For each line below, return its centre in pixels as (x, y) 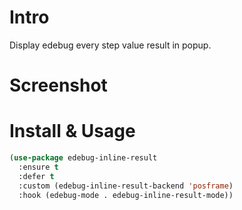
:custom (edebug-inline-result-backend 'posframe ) (126, 186)
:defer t (36, 176)
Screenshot (58, 85)
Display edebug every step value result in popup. (110, 45)
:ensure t (38, 167)
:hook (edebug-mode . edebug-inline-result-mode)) (126, 195)
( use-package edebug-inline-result (83, 158)
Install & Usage (72, 131)
